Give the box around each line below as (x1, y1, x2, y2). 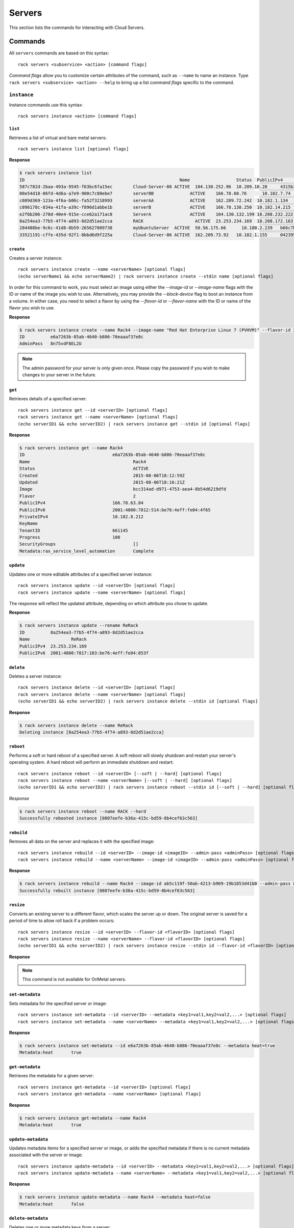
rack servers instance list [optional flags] (18, 146, 129, 152)
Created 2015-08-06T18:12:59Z (19, 473, 185, 478)
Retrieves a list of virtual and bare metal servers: (9, 135, 107, 140)
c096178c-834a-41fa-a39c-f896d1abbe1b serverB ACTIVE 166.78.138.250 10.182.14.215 (19, 204, 291, 210)
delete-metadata (9, 1216, 49, 1221)
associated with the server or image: (9, 1152, 83, 1158)
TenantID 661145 (19, 528, 128, 533)
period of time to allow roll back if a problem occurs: (9, 918, 115, 923)
